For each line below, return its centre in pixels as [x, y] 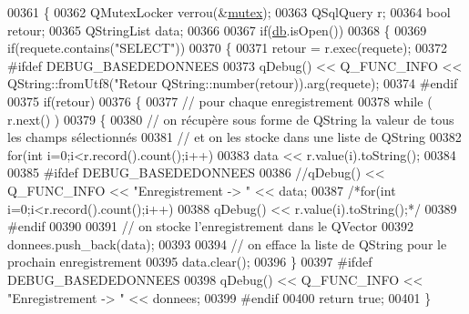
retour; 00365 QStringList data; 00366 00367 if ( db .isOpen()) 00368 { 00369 [217, 30]
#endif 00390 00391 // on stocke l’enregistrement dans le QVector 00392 [210, 226]
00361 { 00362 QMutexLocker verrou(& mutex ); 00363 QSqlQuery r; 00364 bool [229, 12]
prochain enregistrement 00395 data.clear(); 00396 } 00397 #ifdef [190, 262]
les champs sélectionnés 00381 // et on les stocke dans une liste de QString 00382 [234, 137]
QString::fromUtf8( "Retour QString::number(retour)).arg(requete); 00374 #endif [233, 83]
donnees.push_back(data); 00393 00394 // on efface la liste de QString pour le [227, 243]
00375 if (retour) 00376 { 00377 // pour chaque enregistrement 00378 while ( [220, 101]
